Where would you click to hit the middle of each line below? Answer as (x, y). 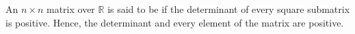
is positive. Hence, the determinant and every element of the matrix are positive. (175, 22)
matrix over (70, 9)
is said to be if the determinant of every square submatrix (229, 9)
